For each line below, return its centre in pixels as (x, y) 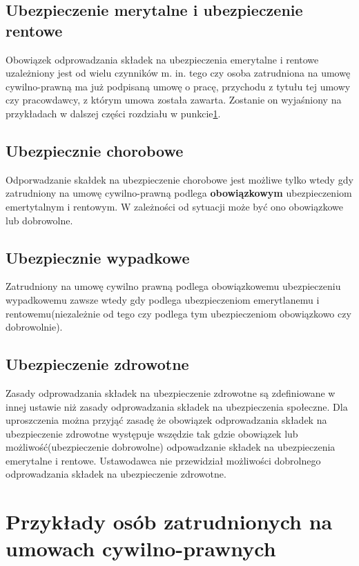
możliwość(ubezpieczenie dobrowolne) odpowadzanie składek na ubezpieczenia (171, 447)
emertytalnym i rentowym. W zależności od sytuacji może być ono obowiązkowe (174, 206)
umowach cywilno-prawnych (141, 548)
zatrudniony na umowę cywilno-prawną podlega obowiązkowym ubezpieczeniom (179, 193)
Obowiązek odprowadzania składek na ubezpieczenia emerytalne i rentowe (162, 59)
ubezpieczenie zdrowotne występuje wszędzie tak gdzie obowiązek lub (152, 433)
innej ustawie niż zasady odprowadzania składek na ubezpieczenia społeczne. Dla (177, 406)
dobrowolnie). (34, 327)
